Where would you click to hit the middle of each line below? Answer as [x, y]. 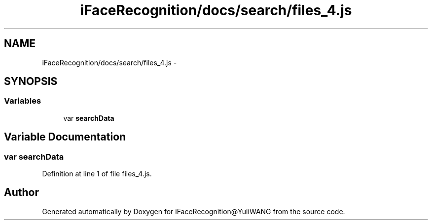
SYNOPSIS [31, 82]
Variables [23, 101]
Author [21, 193]
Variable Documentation [65, 137]
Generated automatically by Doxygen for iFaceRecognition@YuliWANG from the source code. [194, 211]
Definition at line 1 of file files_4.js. [97, 174]
